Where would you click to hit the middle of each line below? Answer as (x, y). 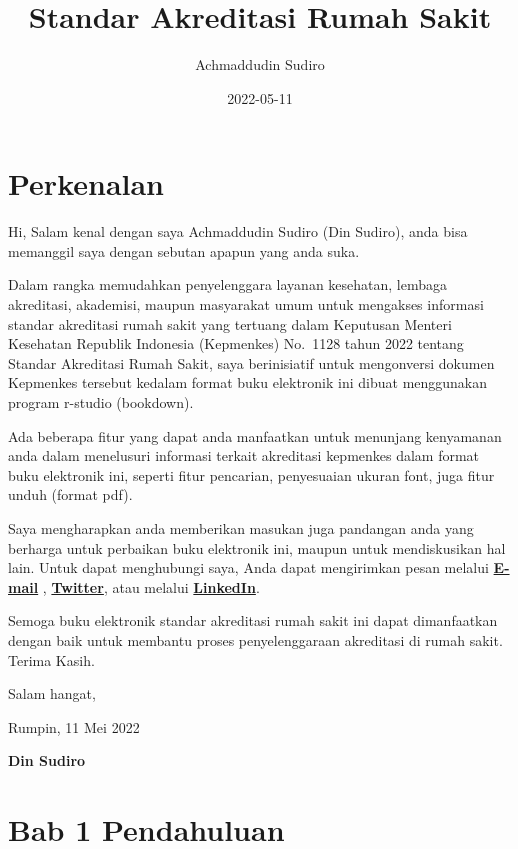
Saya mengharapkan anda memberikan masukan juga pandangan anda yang (241, 527)
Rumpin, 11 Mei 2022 (74, 726)
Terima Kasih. (51, 659)
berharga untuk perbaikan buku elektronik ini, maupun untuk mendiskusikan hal (257, 547)
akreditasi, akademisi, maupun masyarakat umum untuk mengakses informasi (246, 304)
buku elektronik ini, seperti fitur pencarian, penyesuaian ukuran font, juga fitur (251, 474)
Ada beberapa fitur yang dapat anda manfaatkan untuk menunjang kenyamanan (255, 435)
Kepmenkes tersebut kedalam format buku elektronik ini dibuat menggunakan (248, 382)
